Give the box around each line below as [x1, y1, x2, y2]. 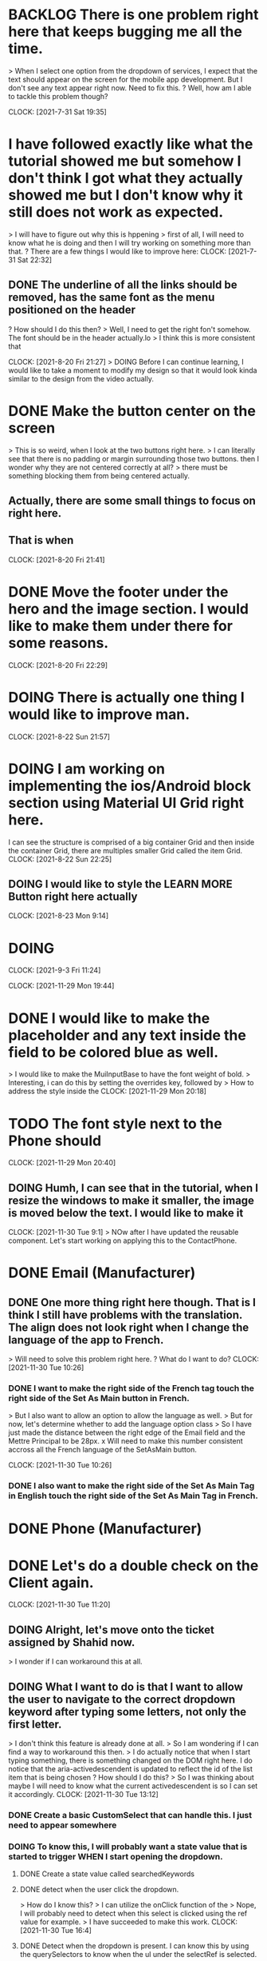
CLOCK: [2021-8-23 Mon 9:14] [8, 911, 109, 921]
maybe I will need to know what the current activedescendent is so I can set [8, 1781, 258, 1791]
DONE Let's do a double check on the [8, 1556, 259, 1575]
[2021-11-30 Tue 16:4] [19, 1926, 92, 1935]
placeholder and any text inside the [8, 1026, 247, 1044]
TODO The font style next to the [8, 1114, 222, 1132]
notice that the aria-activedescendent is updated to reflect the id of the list [8, 1764, 253, 1774]
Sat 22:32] [17, 254, 53, 265]
